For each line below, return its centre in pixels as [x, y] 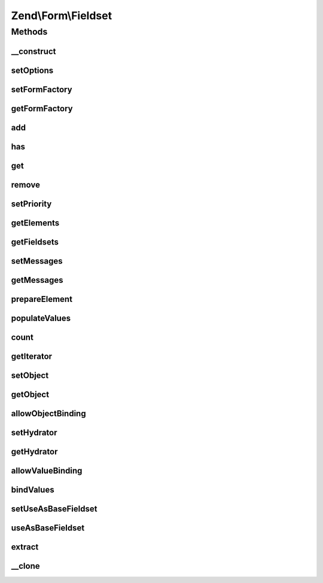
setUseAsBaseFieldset [54, 509]
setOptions [32, 70]
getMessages [37, 280]
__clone [25, 566]
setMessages [37, 261]
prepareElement [42, 299]
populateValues [41, 318]
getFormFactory [42, 109]
